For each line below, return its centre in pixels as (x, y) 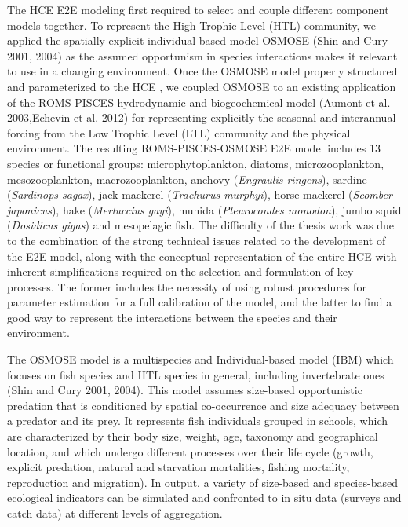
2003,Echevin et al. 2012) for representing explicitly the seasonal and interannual (202, 117)
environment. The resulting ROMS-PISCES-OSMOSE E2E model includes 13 (194, 148)
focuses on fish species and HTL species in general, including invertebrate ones (196, 374)
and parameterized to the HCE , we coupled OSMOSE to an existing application (202, 86)
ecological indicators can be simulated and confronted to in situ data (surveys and (204, 498)
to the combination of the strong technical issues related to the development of (197, 240)
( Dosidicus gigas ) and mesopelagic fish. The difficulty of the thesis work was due (200, 225)
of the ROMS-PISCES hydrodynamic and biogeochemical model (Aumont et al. (199, 102)
